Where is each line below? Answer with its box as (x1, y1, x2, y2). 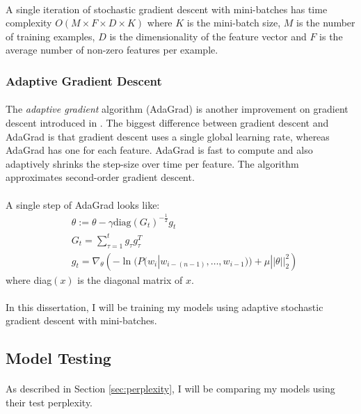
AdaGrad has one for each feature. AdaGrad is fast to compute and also (6, 143, 313, 157)
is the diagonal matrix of (77, 272, 183, 287)
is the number (296, 15, 355, 30)
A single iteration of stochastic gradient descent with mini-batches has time (6, 1, 328, 16)
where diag (6, 272, 52, 287)
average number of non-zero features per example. (6, 42, 218, 57)
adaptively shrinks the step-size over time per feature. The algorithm (6, 156, 299, 170)
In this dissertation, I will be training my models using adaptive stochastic (6, 299, 323, 314)
